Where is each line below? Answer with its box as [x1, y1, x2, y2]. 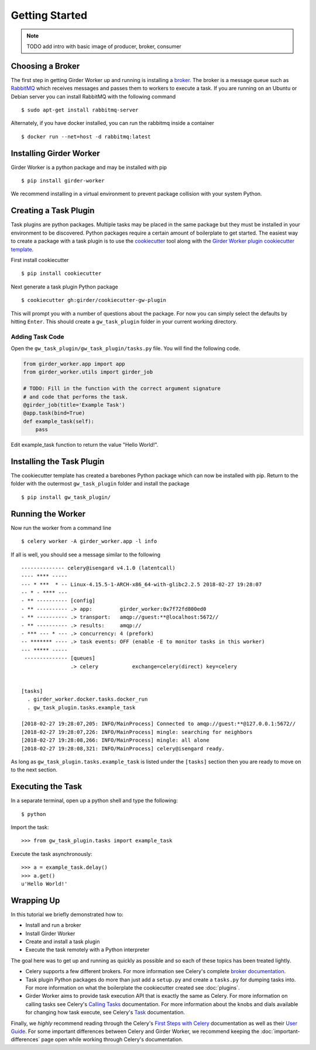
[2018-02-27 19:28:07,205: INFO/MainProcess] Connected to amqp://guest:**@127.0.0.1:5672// [21, 721, 296, 727]
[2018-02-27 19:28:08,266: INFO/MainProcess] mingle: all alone [21, 737, 210, 744]
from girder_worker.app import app [23, 361, 125, 368]
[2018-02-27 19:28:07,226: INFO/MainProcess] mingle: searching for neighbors [21, 729, 253, 735]
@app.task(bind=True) [23, 410, 85, 416]
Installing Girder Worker [11, 148, 101, 158]
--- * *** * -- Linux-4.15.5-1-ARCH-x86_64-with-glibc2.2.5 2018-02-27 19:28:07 [21, 581, 262, 587]
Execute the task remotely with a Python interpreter [25, 946, 150, 953]
